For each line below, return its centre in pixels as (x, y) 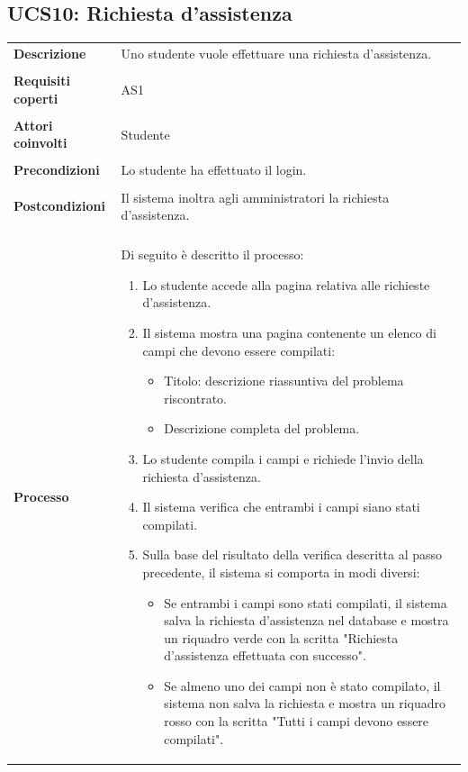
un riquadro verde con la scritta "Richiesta (281, 637)
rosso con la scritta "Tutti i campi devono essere (297, 721)
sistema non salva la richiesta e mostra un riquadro (305, 703)
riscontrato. (195, 398)
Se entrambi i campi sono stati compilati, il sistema (306, 602)
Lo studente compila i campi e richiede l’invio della (283, 458)
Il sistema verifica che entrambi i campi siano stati (281, 507)
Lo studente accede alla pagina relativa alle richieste (286, 284)
